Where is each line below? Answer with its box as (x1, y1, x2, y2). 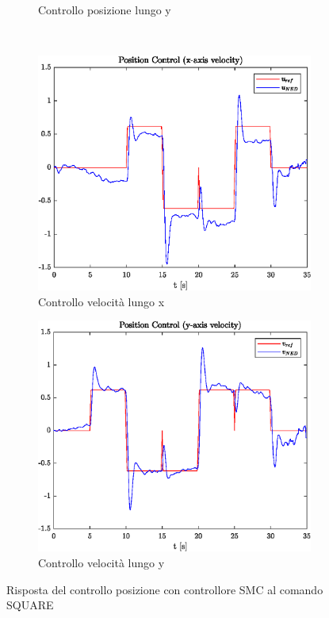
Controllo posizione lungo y (38, 2, 171, 17)
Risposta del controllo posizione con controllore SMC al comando (6, 581, 323, 597)
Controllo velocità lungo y (38, 554, 165, 570)
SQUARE (6, 597, 54, 613)
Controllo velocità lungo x (38, 293, 165, 309)
